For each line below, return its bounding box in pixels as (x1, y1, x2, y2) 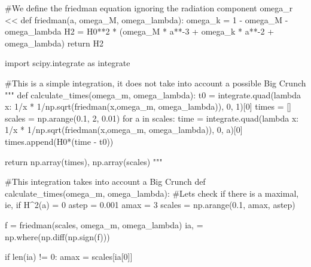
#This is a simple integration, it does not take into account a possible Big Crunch (5, 76, 306, 89)
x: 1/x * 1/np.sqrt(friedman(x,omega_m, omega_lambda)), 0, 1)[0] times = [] (5, 100, 291, 113)
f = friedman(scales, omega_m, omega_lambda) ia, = (5, 218, 203, 231)
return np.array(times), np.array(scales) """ (5, 155, 163, 167)
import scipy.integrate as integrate (5, 57, 130, 69)
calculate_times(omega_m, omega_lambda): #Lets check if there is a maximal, (5, 187, 299, 199)
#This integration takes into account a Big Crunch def (5, 175, 206, 188)
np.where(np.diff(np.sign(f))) (5, 230, 110, 243)
